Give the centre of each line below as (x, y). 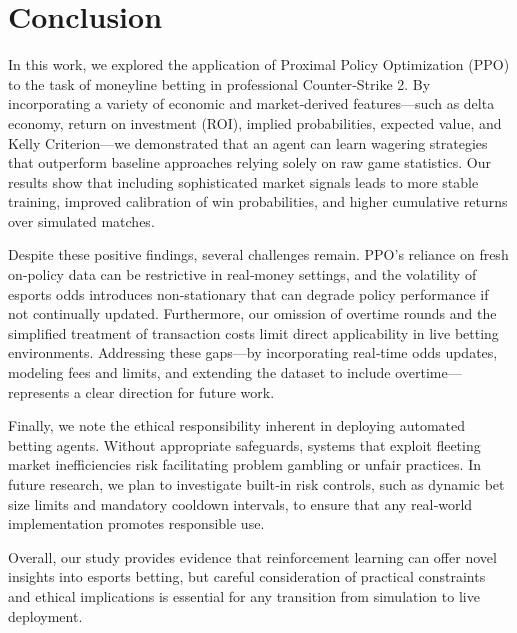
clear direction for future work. (180, 391)
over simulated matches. (81, 220)
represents (39, 391)
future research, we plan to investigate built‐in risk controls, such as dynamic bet (256, 484)
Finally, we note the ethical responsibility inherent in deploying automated (237, 425)
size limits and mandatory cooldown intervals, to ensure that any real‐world (240, 503)
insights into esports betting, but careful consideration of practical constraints (247, 576)
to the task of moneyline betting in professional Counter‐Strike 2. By (219, 83)
